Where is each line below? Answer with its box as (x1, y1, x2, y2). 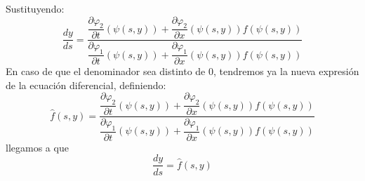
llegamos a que (6, 140, 69, 154)
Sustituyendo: (6, 1, 65, 15)
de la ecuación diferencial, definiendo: (6, 77, 166, 92)
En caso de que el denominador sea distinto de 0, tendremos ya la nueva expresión (6, 64, 359, 79)
